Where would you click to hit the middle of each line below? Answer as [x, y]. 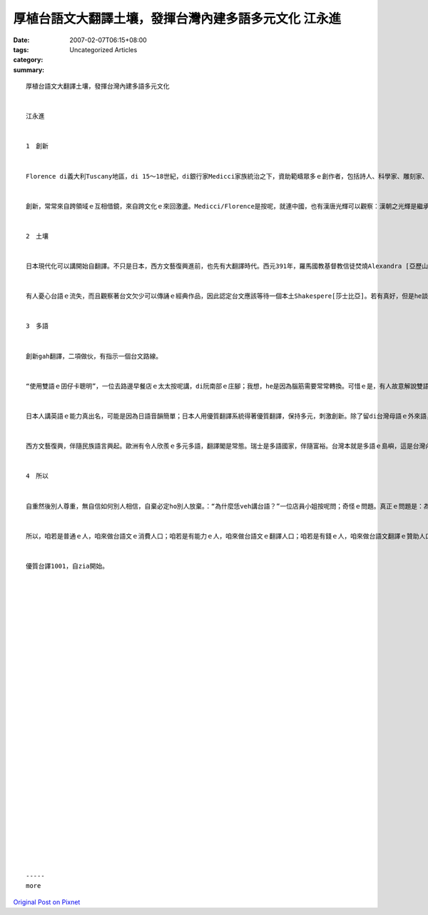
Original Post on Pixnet [47, 902]
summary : [29, 70]
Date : [21, 40]
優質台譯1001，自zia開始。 [67, 566]
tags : [21, 49]
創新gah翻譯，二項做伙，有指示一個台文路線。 [94, 356]
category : [28, 60]
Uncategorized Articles [103, 49]
